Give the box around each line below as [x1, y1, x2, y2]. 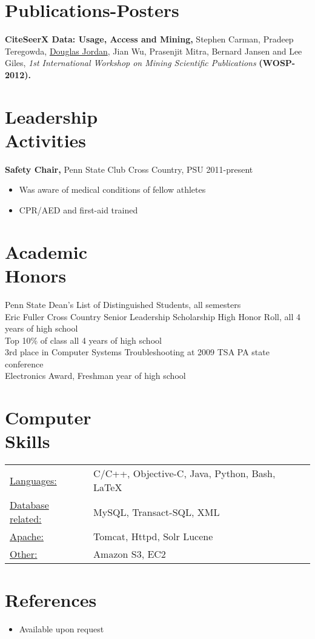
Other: [10, 547, 38, 561]
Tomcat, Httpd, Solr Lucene [93, 529, 213, 544]
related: [10, 512, 42, 526]
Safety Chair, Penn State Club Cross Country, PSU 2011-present [5, 162, 253, 175]
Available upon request [19, 622, 104, 635]
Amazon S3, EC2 [93, 547, 166, 561]
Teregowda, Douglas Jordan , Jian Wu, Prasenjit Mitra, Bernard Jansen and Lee [5, 44, 302, 57]
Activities [5, 127, 87, 152]
